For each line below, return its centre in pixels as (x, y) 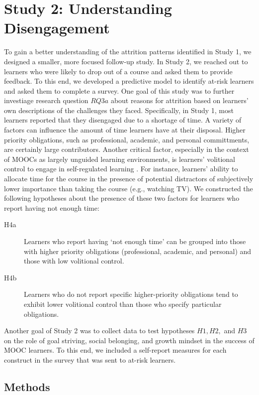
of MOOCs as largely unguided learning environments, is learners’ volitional (120, 159)
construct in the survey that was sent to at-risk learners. (90, 359)
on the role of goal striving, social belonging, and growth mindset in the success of (129, 340)
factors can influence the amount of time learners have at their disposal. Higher (125, 130)
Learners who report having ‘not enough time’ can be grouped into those (135, 241)
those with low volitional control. (74, 261)
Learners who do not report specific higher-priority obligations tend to (131, 294)
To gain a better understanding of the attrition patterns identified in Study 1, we (128, 52)
